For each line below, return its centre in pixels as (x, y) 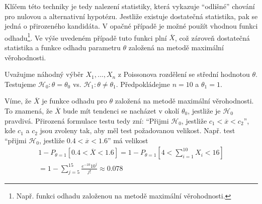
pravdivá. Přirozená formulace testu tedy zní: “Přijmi (87, 120)
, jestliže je (204, 111)
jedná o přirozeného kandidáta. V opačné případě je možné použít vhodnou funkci (131, 26)
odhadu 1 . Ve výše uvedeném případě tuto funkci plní (86, 37)
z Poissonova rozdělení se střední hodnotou (184, 74)
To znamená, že (29, 111)
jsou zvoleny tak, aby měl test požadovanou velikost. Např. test (138, 130)
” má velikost (128, 140)
